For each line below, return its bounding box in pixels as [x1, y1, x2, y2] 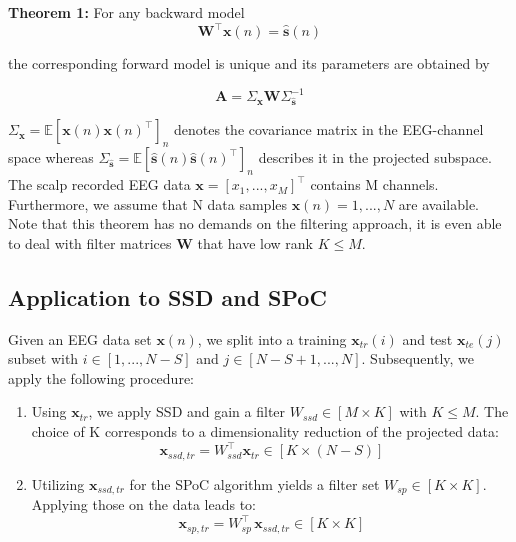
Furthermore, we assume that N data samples [8, 193, 288, 214]
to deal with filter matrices [8, 232, 172, 253]
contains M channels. [310, 174, 439, 195]
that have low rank [197, 232, 314, 253]
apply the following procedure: [8, 367, 195, 388]
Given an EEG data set [8, 328, 152, 349]
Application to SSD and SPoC [8, 281, 327, 312]
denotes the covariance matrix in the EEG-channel [174, 119, 484, 140]
